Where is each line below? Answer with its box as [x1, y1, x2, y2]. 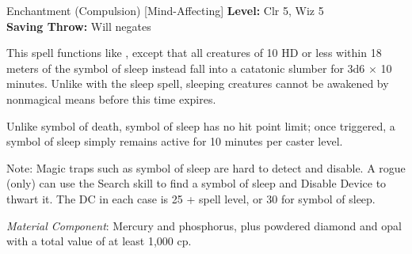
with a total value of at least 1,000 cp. [6, 233, 192, 249]
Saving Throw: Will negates [6, 17, 151, 34]
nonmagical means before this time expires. [6, 90, 216, 107]
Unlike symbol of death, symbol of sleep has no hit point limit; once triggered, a [6, 117, 395, 134]
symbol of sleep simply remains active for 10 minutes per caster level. [6, 133, 343, 150]
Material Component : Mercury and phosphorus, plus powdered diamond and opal [6, 217, 402, 233]
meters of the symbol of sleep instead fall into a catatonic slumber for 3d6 [6, 59, 365, 76]
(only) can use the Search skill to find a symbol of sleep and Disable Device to [6, 175, 387, 191]
